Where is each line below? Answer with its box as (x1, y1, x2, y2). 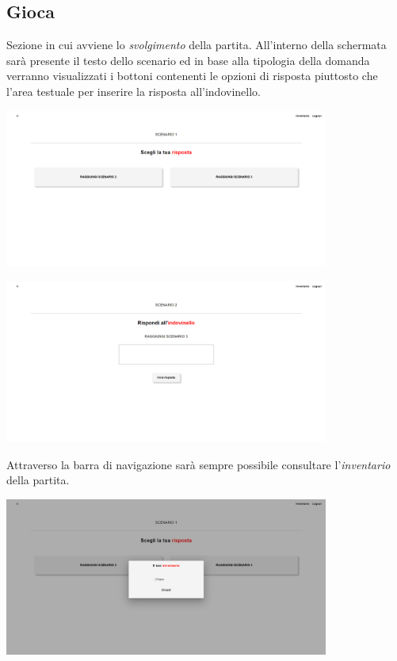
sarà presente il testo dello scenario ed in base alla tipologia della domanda (6, 52, 370, 68)
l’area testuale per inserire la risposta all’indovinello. (6, 82, 261, 99)
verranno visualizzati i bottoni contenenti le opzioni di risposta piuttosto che (6, 67, 378, 84)
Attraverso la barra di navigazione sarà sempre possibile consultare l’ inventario (6, 456, 391, 472)
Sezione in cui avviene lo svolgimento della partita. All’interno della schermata (6, 36, 387, 53)
